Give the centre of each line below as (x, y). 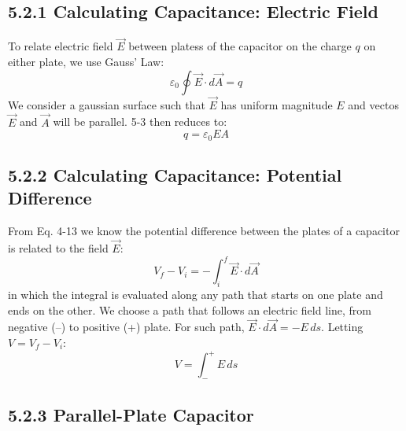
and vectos (373, 104)
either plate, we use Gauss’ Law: (86, 62)
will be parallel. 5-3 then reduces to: (140, 122)
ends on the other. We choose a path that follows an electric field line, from (190, 309)
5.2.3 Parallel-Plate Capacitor (131, 415)
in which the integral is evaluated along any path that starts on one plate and (196, 294)
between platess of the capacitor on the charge (240, 46)
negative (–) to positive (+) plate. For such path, (126, 327)
